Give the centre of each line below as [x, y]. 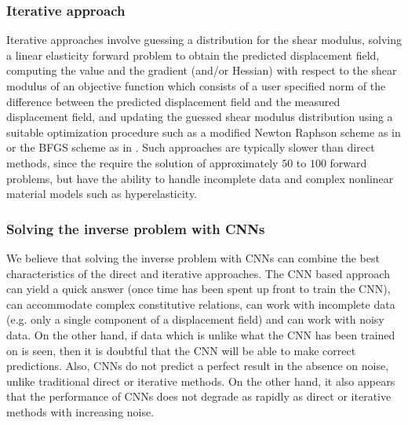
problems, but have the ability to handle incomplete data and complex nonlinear [200, 178]
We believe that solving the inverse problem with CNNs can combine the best [193, 257]
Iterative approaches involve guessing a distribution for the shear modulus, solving [204, 40]
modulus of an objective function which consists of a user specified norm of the [196, 86]
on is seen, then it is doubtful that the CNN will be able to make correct [181, 350]
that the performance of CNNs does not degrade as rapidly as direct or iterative [199, 396]
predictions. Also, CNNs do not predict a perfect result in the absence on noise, [198, 366]
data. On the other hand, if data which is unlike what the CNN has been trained [201, 334]
